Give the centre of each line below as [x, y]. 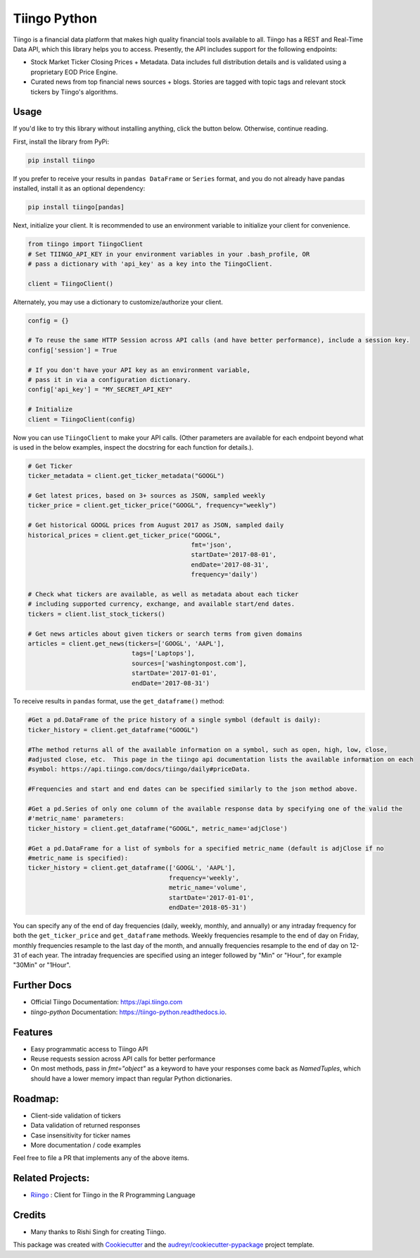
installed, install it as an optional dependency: [79, 189]
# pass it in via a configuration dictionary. [109, 380]
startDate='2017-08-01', [234, 555]
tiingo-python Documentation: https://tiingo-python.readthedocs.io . [129, 1012]
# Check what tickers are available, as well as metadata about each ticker [163, 594]
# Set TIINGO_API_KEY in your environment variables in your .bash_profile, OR [169, 254]
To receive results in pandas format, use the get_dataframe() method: [119, 701]
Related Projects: [51, 1178]
